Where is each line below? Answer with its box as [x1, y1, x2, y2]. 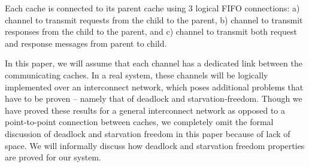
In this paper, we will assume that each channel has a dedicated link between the [5, 57, 302, 69]
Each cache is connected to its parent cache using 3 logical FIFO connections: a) [5, 2, 300, 14]
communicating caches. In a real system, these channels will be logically [5, 68, 268, 81]
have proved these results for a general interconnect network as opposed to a [5, 104, 286, 116]
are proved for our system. [5, 151, 101, 163]
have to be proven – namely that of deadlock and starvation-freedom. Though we [5, 92, 302, 105]
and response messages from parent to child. [5, 37, 167, 49]
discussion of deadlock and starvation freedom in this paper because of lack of [5, 127, 290, 139]
